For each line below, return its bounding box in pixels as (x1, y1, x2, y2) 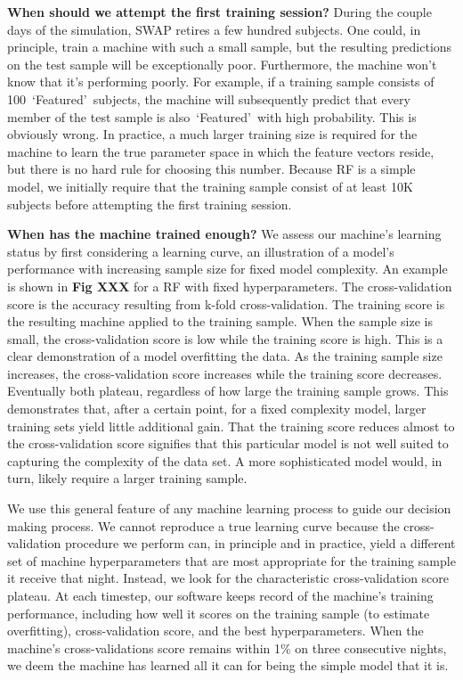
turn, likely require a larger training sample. (7, 469, 248, 487)
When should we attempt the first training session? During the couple (7, 3, 432, 20)
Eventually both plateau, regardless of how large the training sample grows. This (7, 381, 449, 400)
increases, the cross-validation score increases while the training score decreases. (7, 364, 443, 382)
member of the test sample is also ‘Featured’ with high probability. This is (7, 107, 417, 126)
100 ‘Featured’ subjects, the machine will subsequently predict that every (7, 89, 410, 108)
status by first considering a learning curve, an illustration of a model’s (7, 242, 394, 260)
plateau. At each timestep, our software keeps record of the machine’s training (7, 586, 434, 604)
